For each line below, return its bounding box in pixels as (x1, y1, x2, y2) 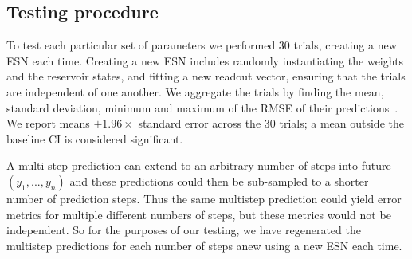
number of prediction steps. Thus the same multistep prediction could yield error (6, 190, 402, 206)
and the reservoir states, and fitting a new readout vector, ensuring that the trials (6, 68, 406, 84)
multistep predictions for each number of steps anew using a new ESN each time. (6, 237, 402, 253)
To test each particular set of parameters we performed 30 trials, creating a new (6, 37, 397, 53)
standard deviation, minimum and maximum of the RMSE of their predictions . (6, 99, 398, 116)
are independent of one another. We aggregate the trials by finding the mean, (6, 83, 384, 100)
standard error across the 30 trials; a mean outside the (138, 115, 404, 131)
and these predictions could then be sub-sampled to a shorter (69, 172, 369, 189)
